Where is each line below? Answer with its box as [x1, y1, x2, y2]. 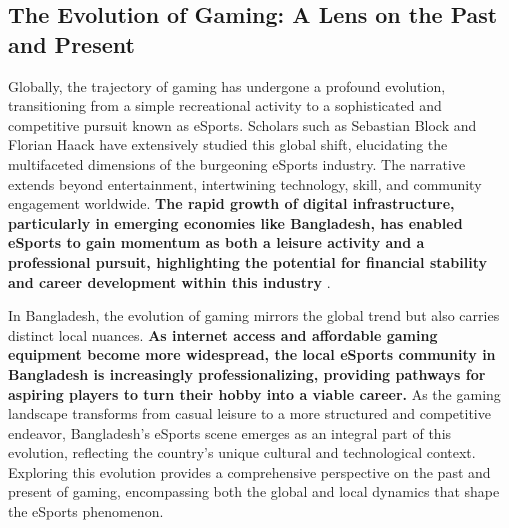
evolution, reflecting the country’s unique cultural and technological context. [8, 442, 476, 463]
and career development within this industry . [8, 271, 331, 292]
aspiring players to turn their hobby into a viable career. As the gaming [8, 383, 501, 404]
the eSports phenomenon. [8, 501, 164, 522]
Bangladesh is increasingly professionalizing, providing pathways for [8, 363, 486, 384]
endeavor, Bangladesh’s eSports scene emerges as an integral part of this [8, 422, 452, 443]
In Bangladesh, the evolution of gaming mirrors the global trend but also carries [8, 305, 500, 326]
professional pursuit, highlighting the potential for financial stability [8, 251, 487, 272]
